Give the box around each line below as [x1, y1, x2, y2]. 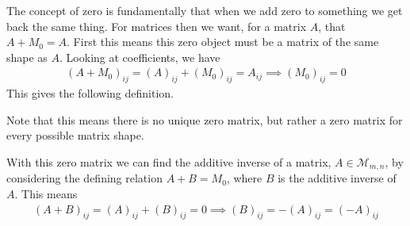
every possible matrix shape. [6, 127, 144, 144]
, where [226, 170, 262, 186]
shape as [6, 48, 48, 65]
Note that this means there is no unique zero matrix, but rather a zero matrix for [6, 111, 403, 128]
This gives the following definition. [6, 85, 174, 102]
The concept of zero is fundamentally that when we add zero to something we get [6, 2, 403, 18]
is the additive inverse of [278, 170, 397, 186]
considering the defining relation [6, 170, 163, 186]
